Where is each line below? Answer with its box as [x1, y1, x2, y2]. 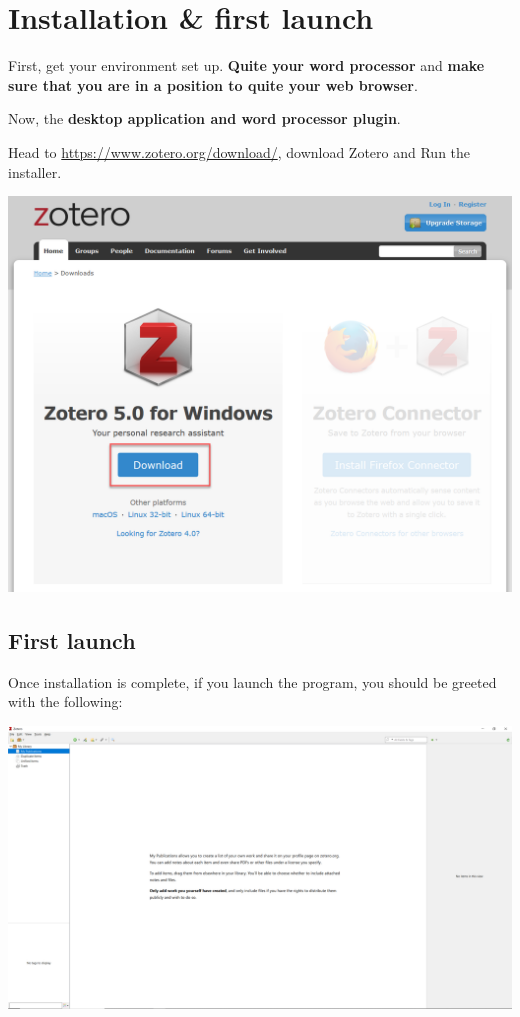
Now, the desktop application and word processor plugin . [8, 108, 401, 129]
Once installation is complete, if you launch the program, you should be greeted [8, 671, 497, 692]
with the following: [8, 691, 123, 712]
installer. [8, 161, 62, 182]
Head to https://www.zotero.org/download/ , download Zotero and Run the [8, 141, 471, 162]
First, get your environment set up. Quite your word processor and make [8, 55, 485, 76]
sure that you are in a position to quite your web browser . [8, 74, 418, 95]
